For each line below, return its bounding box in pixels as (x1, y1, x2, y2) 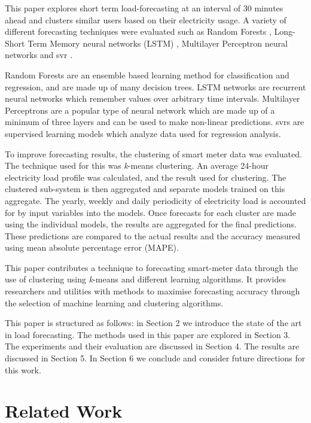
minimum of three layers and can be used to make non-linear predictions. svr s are (5, 115, 304, 128)
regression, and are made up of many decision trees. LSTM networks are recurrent (5, 80, 306, 93)
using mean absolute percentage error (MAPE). (5, 241, 179, 254)
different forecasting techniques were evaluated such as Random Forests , (5, 25, 272, 38)
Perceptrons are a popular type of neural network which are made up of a (5, 104, 275, 116)
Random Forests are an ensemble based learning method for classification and (5, 68, 289, 81)
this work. (5, 363, 41, 376)
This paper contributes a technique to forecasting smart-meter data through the (5, 261, 298, 273)
